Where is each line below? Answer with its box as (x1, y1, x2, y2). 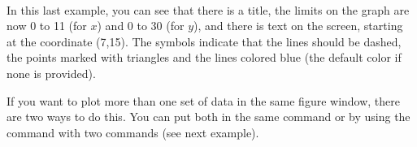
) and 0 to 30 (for (97, 17, 185, 34)
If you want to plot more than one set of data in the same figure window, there (7, 92, 401, 109)
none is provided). (7, 64, 96, 81)
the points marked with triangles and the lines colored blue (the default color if (7, 49, 402, 66)
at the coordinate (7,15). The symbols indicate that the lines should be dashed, (7, 32, 402, 50)
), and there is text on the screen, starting (193, 17, 403, 34)
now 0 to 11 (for (7, 17, 87, 34)
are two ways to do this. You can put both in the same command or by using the (7, 108, 410, 125)
